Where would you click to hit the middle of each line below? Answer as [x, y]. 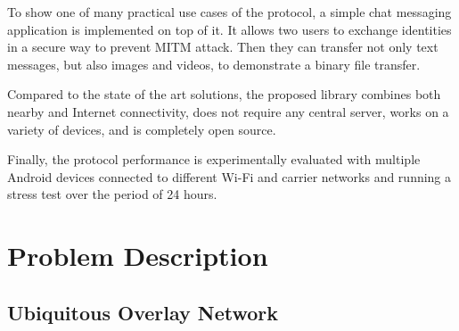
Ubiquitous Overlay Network [143, 312]
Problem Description [138, 256]
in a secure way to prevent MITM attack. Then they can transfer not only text [223, 47]
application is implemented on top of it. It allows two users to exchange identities [229, 29]
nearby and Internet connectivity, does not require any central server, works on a [228, 111]
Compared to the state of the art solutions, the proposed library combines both [224, 94]
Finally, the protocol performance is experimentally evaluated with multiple [214, 159]
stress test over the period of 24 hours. [112, 194]
